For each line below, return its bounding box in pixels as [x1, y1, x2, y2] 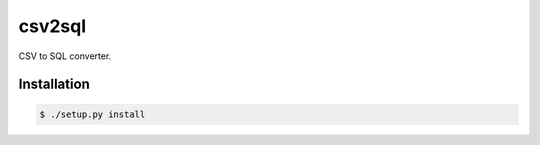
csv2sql [18, 15, 87, 37]
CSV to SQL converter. [18, 50, 112, 62]
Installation [18, 76, 90, 93]
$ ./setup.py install [39, 108, 146, 120]
